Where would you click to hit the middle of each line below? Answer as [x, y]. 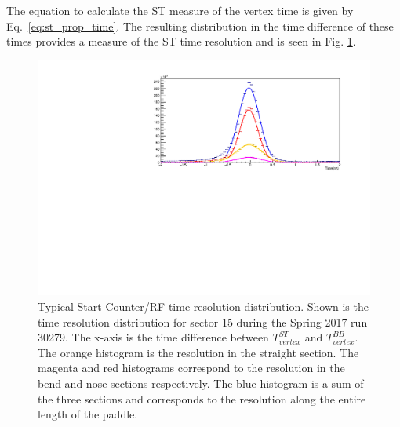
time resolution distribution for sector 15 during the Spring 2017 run [203, 321]
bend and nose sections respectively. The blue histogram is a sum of [201, 383]
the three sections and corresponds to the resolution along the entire [202, 398]
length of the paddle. [88, 414]
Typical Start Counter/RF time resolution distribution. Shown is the [203, 307]
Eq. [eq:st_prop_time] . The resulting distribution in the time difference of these [200, 26]
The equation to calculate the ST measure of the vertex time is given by [180, 10]
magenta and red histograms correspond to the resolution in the [191, 368]
